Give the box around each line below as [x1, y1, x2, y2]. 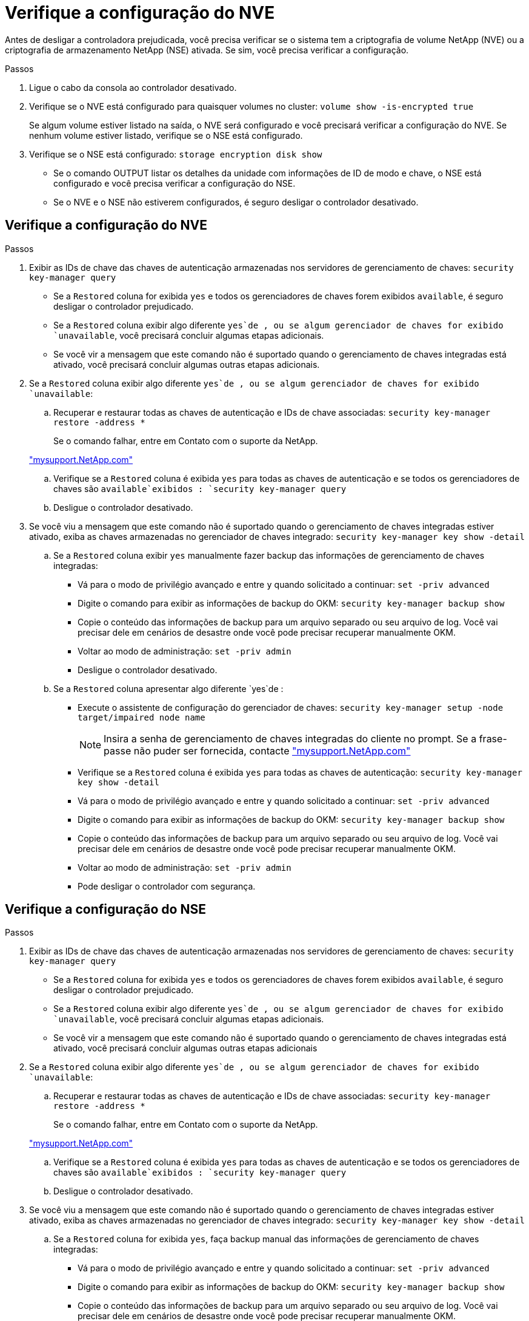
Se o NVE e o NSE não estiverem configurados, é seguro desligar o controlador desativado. [53, 196, 419, 207]
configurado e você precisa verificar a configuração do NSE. [53, 178, 296, 188]
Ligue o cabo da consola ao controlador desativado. [29, 82, 237, 93]
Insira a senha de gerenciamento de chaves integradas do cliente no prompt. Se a [104, 732, 477, 745]
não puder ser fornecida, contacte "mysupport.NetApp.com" [133, 744, 411, 757]
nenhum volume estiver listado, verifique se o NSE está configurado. [29, 130, 303, 141]
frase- [479, 732, 507, 745]
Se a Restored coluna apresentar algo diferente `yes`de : [53, 683, 284, 694]
